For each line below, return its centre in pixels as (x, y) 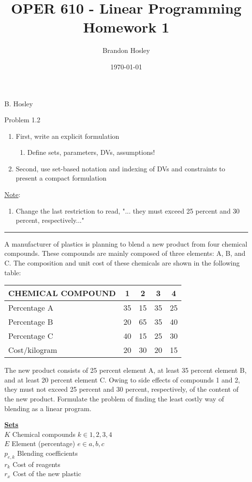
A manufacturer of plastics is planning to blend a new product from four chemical (126, 243)
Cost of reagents (36, 464)
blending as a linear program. (48, 408)
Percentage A (31, 308)
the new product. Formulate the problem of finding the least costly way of (114, 399)
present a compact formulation (61, 178)
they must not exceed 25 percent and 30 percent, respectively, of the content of (122, 389)
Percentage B (31, 322)
